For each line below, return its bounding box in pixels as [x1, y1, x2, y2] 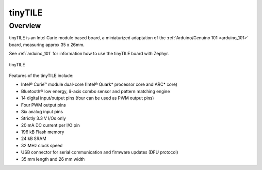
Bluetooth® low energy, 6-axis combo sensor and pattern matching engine [21, 88, 170, 94]
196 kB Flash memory [21, 129, 65, 135]
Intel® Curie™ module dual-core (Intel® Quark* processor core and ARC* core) [21, 81, 178, 87]
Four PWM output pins [21, 102, 66, 108]
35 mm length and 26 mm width [21, 156, 85, 162]
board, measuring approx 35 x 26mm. [9, 42, 85, 47]
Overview [9, 21, 41, 30]
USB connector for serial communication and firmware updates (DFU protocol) [21, 149, 179, 155]
